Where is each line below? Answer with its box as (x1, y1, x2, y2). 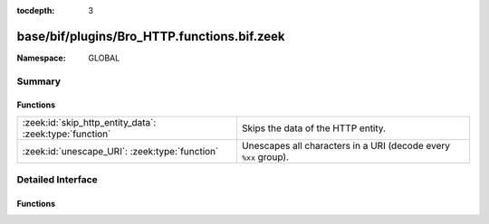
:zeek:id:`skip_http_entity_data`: (22, 116, 157, 128)
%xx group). (241, 150, 290, 163)
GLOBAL (88, 52, 120, 63)
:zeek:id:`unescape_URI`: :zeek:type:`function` (22, 145, 219, 157)
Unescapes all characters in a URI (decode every (241, 139, 451, 152)
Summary (16, 75, 62, 88)
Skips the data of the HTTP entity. (241, 122, 387, 135)
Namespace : (16, 52, 67, 63)
